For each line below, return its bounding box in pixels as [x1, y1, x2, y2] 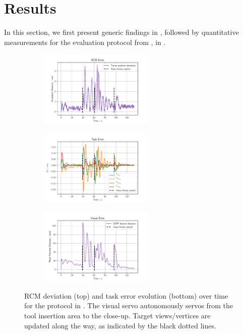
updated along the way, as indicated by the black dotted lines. [24, 320, 216, 330]
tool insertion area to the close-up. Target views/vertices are [24, 310, 211, 321]
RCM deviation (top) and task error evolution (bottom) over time [24, 290, 228, 301]
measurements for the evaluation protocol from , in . [4, 36, 166, 47]
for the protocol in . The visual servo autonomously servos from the [24, 300, 233, 311]
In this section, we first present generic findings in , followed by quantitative [4, 27, 239, 37]
